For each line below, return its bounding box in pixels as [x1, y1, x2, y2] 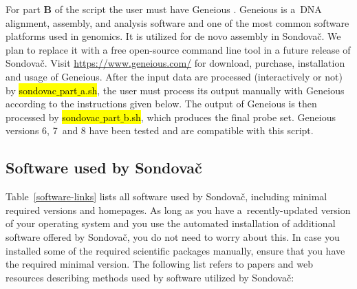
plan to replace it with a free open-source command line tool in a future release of [6, 42, 351, 56]
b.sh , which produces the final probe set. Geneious [123, 109, 336, 124]
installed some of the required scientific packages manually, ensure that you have [6, 243, 345, 257]
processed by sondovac [6, 109, 100, 124]
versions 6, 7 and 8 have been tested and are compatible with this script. [6, 123, 314, 138]
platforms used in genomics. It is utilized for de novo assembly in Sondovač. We [6, 29, 341, 43]
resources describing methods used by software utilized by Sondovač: [6, 270, 294, 284]
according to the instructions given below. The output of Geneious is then [6, 96, 317, 111]
